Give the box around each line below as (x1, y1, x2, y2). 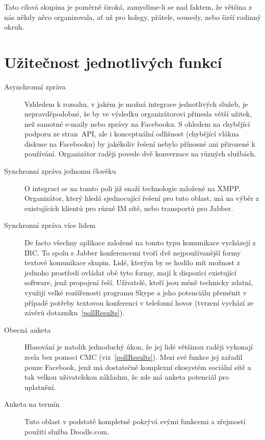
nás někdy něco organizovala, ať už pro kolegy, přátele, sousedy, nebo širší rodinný (4, 11, 261, 22)
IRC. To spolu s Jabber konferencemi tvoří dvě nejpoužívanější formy (24, 247, 241, 258)
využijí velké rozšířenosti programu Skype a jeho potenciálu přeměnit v (24, 287, 247, 297)
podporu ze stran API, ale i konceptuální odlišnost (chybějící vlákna (24, 128, 239, 139)
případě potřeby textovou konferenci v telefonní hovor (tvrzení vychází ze (24, 297, 254, 308)
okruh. (4, 21, 24, 32)
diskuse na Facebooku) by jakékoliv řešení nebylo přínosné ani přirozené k (24, 138, 255, 149)
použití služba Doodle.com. (24, 426, 109, 436)
